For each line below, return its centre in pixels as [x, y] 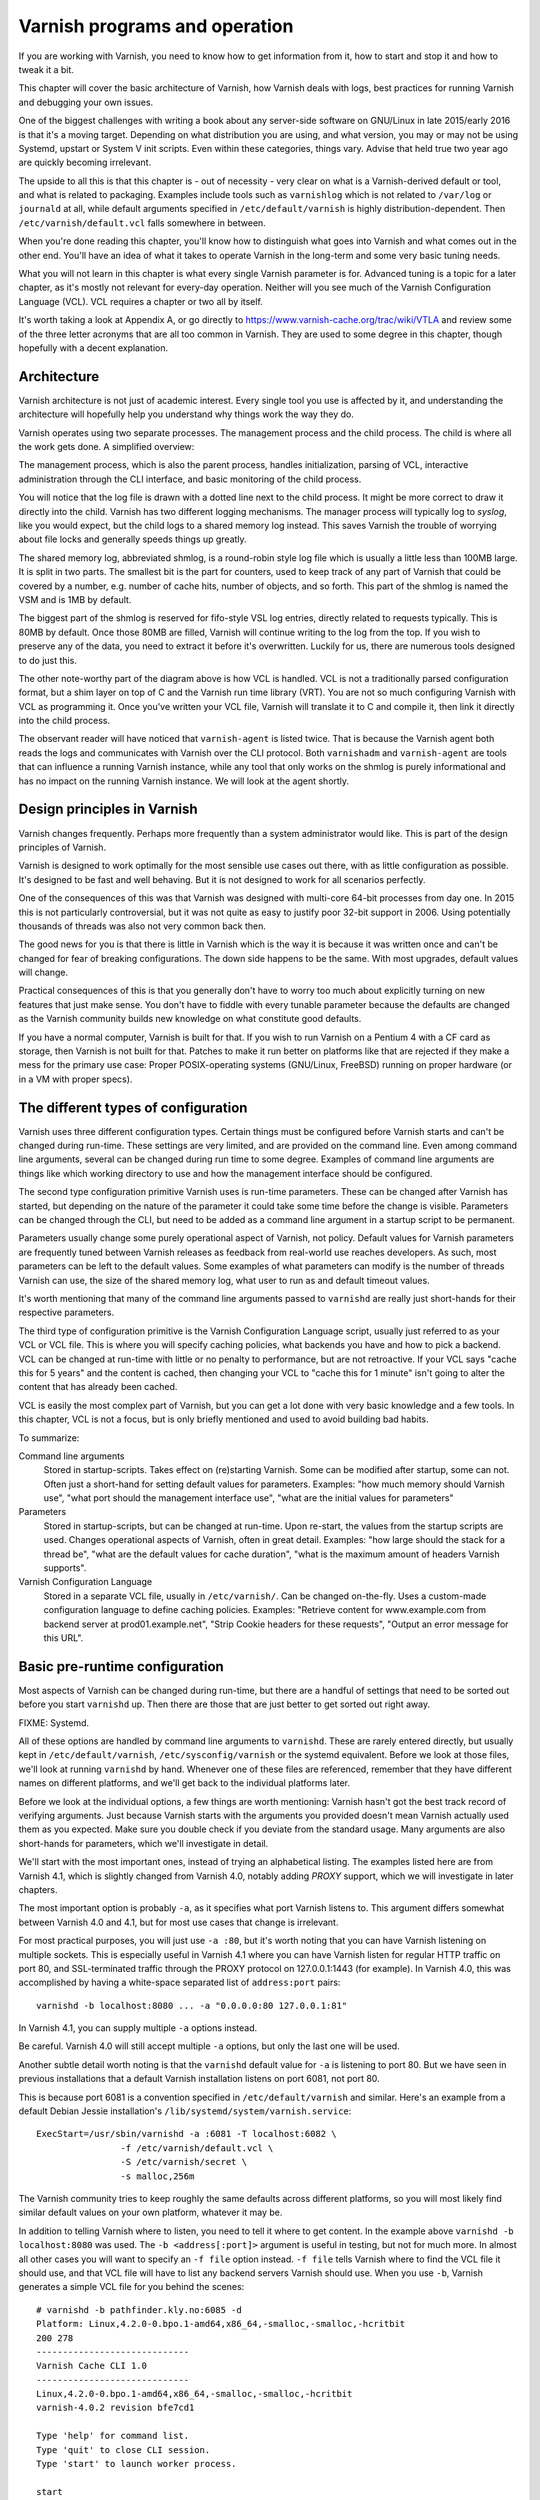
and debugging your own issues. [86, 102]
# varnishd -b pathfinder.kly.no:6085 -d [139, 2309]
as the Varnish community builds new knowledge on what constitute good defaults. [190, 1019]
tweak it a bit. [46, 69]
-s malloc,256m [157, 2176]
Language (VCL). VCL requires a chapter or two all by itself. [141, 301]
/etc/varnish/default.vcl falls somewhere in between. [142, 222]
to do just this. [47, 660]
